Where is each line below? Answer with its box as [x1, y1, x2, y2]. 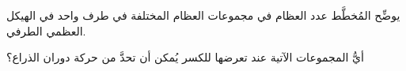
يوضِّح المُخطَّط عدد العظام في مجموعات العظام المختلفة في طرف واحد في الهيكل [6, 7, 400, 23]
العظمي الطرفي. [6, 22, 86, 39]
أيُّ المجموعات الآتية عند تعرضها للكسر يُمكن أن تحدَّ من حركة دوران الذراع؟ [6, 49, 364, 65]
